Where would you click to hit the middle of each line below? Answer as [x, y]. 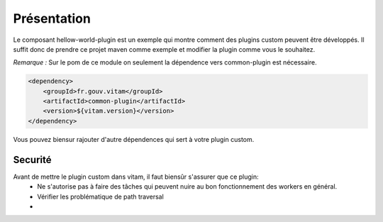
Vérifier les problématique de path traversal [101, 196]
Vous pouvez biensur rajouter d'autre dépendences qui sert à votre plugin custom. [134, 139]
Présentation [52, 18]
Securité [33, 160]
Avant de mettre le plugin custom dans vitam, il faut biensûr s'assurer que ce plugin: [136, 177]
